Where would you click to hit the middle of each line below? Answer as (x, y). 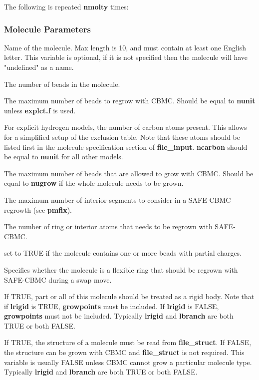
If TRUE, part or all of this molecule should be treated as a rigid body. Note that (129, 296)
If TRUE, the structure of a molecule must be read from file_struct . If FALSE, (128, 342)
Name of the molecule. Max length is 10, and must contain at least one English (125, 47)
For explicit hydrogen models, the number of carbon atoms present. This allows (126, 127)
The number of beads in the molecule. (62, 84)
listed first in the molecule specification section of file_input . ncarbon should (126, 147)
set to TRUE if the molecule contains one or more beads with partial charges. (123, 253)
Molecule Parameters (47, 29)
